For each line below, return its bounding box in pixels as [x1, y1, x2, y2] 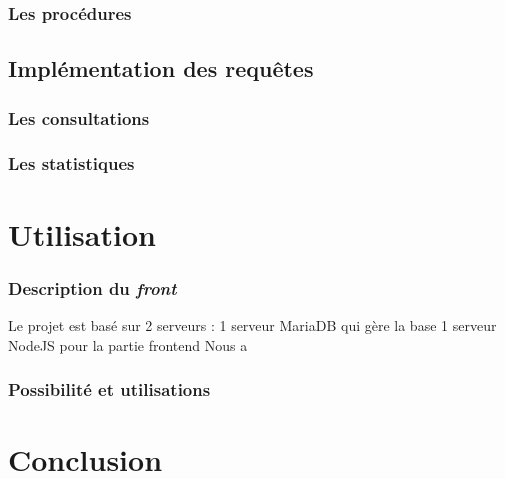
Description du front [8, 275, 177, 300]
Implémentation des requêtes [8, 53, 314, 84]
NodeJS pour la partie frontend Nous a [8, 334, 248, 355]
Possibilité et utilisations [8, 377, 211, 402]
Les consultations [8, 105, 150, 130]
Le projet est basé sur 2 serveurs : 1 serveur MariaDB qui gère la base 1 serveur [8, 314, 497, 335]
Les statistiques [8, 151, 135, 176]
